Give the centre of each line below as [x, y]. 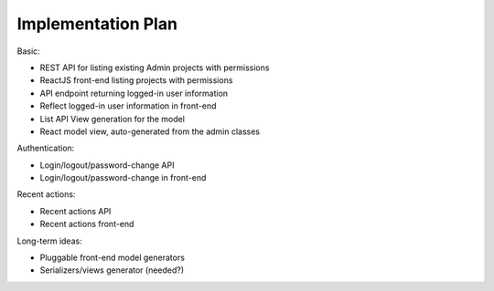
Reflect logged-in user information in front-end [128, 106]
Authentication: [46, 148]
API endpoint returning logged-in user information [134, 93]
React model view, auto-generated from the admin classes [150, 131]
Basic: [28, 51]
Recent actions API [75, 211]
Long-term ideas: [49, 241]
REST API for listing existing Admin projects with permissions [155, 68]
